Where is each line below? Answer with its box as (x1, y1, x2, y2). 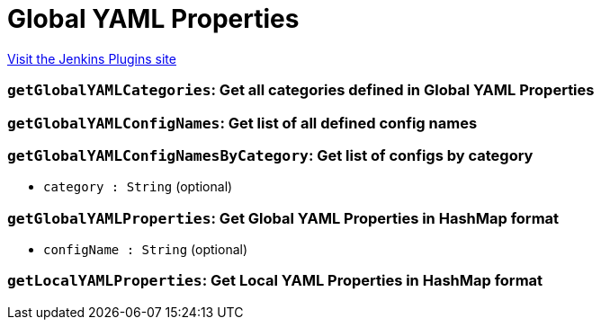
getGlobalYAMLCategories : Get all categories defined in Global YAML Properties (7, 81, 595, 100)
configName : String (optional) (43, 242, 248, 257)
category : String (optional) (43, 179, 233, 195)
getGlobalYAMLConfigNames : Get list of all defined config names (7, 113, 478, 132)
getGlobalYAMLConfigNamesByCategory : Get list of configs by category (7, 146, 534, 164)
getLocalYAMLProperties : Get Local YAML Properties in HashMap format (7, 271, 543, 290)
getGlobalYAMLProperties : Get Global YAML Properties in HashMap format (7, 208, 560, 227)
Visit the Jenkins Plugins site (7, 50, 176, 66)
